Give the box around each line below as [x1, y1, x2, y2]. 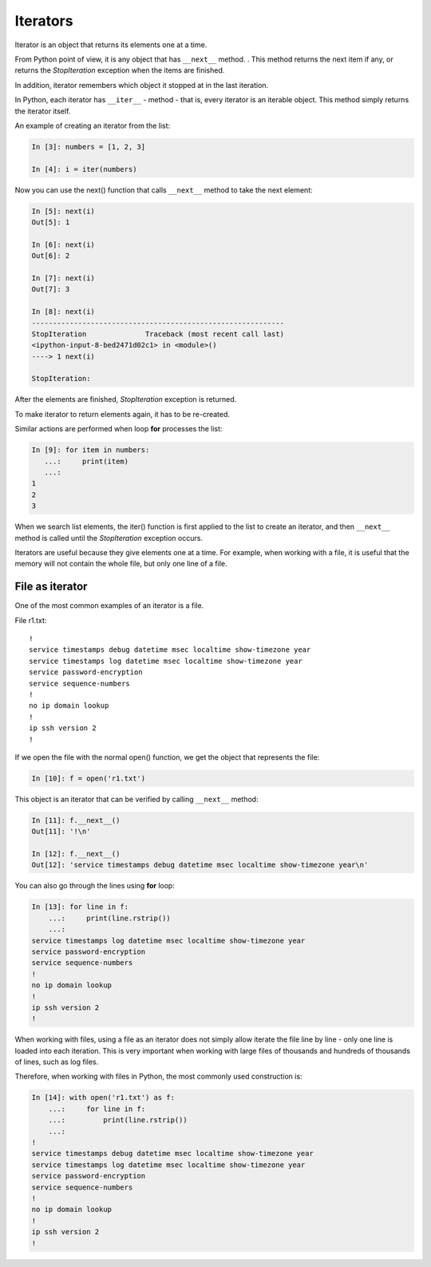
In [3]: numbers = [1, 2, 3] [31, 142, 146, 151]
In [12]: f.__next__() [31, 849, 121, 859]
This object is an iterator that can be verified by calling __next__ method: [14, 794, 259, 804]
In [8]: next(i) [31, 308, 96, 316]
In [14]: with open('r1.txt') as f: [31, 1093, 176, 1102]
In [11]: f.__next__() [31, 816, 121, 824]
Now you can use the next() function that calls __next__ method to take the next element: [14, 185, 313, 195]
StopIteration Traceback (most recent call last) [31, 329, 285, 339]
